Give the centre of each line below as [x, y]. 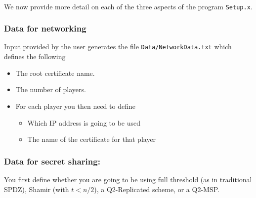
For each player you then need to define [75, 106]
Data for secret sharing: [52, 161]
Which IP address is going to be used [84, 122]
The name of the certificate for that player [92, 139]
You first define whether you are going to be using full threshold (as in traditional [128, 179]
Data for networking [45, 28]
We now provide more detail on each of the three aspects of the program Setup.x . [128, 6]
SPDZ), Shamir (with [37, 189]
